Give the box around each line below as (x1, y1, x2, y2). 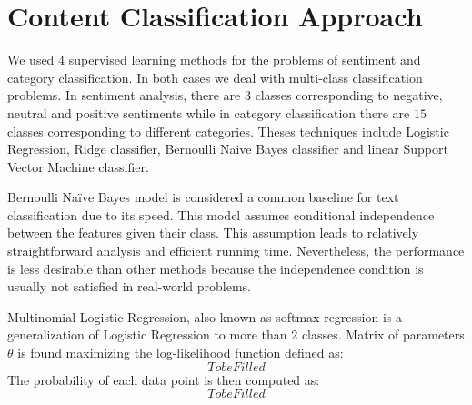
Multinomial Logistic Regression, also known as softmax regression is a (7, 307, 402, 326)
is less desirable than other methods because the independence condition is (7, 258, 424, 278)
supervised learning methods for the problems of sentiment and (68, 50, 421, 69)
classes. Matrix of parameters (301, 325, 465, 344)
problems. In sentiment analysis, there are (7, 86, 241, 105)
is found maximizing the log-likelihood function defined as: (17, 343, 344, 362)
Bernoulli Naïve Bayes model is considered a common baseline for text (7, 187, 399, 207)
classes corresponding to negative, (255, 86, 443, 105)
